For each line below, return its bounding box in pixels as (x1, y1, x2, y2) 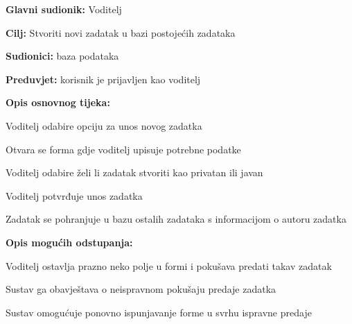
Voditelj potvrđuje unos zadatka (6, 188, 143, 203)
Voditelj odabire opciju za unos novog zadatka (6, 118, 202, 133)
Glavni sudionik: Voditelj (6, 2, 122, 16)
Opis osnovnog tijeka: (6, 95, 110, 110)
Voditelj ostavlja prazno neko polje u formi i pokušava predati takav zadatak (6, 258, 332, 273)
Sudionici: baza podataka (6, 49, 119, 63)
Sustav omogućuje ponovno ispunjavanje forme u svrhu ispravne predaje (6, 305, 312, 319)
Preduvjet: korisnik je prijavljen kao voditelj (6, 71, 201, 86)
